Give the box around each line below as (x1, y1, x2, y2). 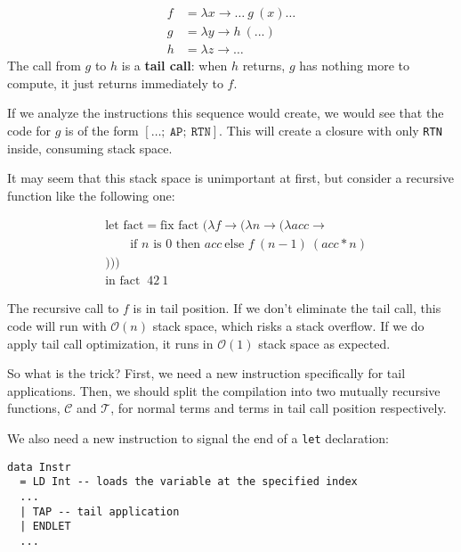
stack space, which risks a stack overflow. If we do (152, 317, 425, 335)
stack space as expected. (258, 334, 391, 352)
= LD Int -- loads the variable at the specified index (20, 475, 358, 489)
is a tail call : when (121, 56, 228, 75)
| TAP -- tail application (20, 505, 180, 518)
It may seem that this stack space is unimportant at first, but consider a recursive (7, 169, 455, 187)
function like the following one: (7, 185, 175, 204)
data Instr (7, 460, 71, 474)
